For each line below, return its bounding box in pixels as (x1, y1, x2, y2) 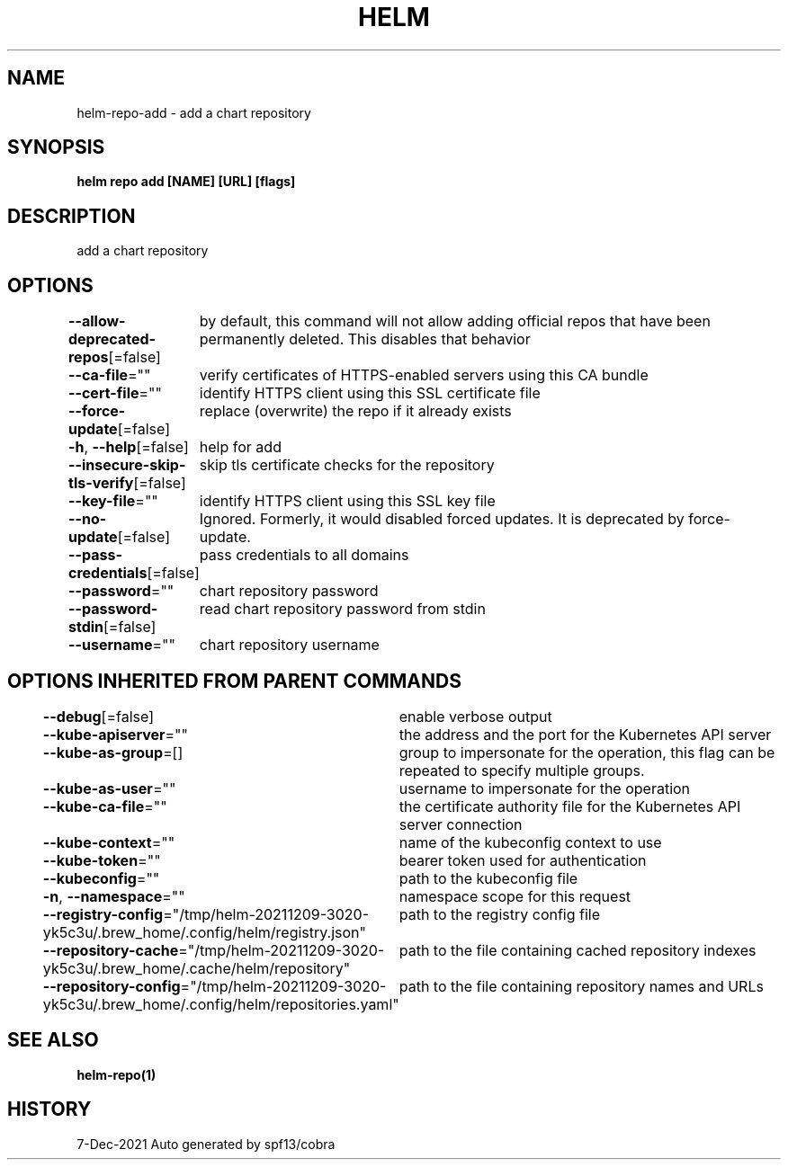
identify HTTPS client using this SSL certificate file (199, 384, 541, 403)
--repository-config (42, 976, 181, 995)
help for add (199, 438, 282, 457)
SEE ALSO (7, 1029, 99, 1052)
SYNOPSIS (7, 136, 105, 159)
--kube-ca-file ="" (42, 797, 167, 815)
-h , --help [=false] (67, 438, 189, 457)
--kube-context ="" (42, 833, 175, 851)
